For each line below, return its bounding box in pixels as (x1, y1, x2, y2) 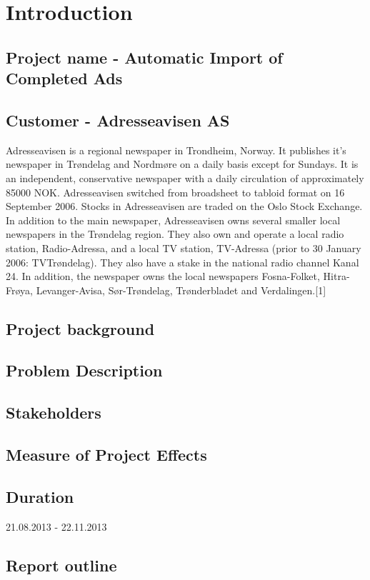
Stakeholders (6, 401, 101, 424)
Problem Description (6, 359, 163, 381)
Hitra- (323, 269, 350, 284)
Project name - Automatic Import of (6, 46, 283, 68)
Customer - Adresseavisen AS (6, 109, 230, 131)
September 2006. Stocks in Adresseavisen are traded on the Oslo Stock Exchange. (6, 199, 363, 214)
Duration (6, 485, 74, 507)
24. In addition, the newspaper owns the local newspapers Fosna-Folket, (6, 269, 320, 284)
